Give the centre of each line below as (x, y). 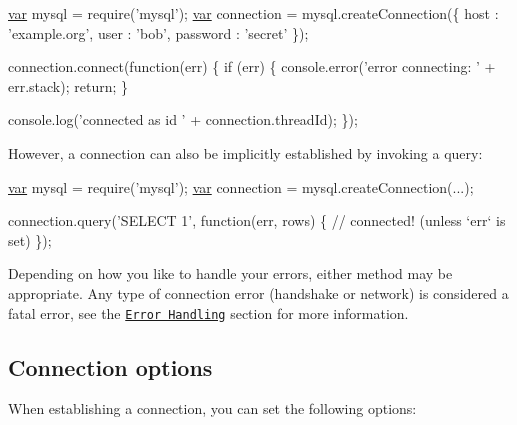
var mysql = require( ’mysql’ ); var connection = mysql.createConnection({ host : (253, 13)
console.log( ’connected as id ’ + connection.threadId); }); (183, 119)
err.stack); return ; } (68, 85)
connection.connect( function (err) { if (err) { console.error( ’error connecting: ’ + (252, 66)
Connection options (110, 366)
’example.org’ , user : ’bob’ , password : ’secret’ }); (158, 32)
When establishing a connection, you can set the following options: (212, 408)
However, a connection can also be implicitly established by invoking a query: (245, 152)
